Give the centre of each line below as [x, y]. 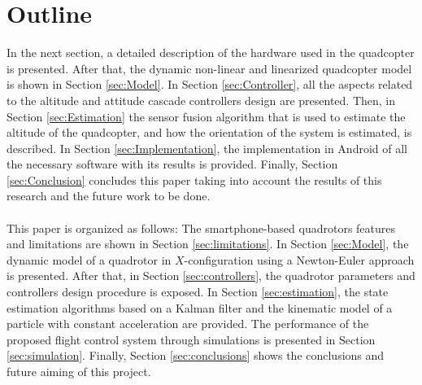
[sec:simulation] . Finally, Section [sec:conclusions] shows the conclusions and [196, 355]
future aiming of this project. [79, 371]
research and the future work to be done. [109, 196]
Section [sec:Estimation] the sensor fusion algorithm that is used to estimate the [206, 116]
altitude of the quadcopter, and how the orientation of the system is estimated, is [209, 132]
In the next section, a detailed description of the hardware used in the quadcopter [211, 52]
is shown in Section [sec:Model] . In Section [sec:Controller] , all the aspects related [210, 84]
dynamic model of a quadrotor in [89, 259]
